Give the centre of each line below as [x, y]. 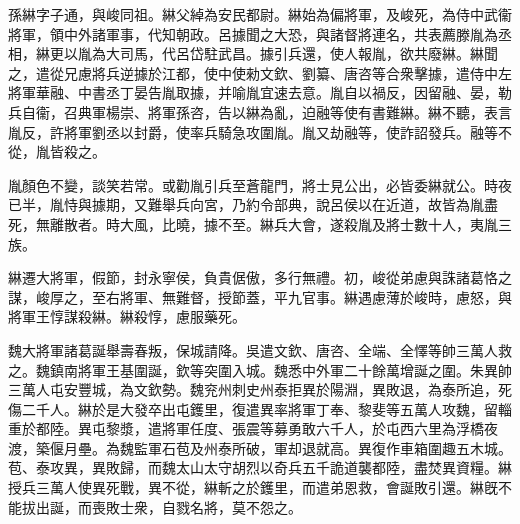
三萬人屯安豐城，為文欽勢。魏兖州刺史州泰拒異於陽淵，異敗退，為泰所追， [253, 389]
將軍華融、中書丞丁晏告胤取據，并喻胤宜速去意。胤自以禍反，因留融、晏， [253, 92]
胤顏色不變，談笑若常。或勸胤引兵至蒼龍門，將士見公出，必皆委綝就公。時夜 [260, 184]
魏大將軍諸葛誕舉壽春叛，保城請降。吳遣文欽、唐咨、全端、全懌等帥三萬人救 [260, 349]
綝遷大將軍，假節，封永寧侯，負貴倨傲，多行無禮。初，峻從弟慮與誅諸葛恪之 [260, 277]
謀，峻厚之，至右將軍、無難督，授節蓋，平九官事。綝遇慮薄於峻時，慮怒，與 [260, 296]
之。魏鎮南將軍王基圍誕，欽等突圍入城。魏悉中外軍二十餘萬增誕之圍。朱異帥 [260, 369]
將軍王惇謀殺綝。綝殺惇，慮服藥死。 [127, 316]
